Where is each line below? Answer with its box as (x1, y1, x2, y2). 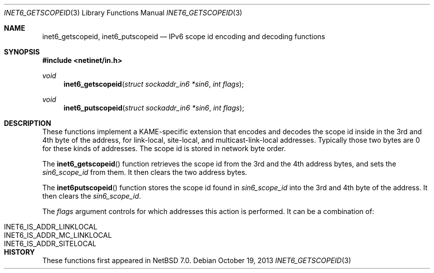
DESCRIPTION (4, 119, 52, 127)
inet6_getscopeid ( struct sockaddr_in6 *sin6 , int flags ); (63, 80, 244, 88)
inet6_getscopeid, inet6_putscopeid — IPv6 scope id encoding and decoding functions (42, 32, 325, 41)
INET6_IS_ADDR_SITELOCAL (4, 239, 97, 248)
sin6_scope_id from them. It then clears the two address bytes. (42, 168, 247, 176)
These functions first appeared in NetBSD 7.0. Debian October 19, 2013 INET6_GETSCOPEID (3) (42, 256, 351, 265)
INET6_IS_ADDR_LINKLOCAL (4, 222, 98, 231)
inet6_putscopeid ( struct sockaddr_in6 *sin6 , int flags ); (63, 104, 244, 112)
